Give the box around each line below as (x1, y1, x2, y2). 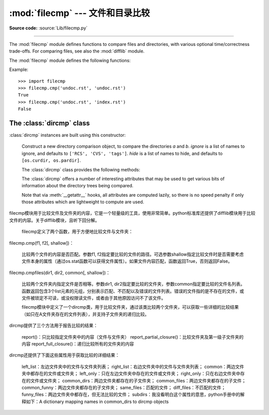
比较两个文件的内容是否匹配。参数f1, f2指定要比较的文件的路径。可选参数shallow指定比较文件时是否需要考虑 (21, 251, 244, 257)
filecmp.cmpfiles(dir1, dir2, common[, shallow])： (9, 270, 111, 276)
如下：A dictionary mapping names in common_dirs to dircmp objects (25, 399, 169, 405)
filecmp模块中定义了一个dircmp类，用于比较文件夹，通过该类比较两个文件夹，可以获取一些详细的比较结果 (21, 304, 239, 310)
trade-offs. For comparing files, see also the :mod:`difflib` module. (9, 48, 144, 54)
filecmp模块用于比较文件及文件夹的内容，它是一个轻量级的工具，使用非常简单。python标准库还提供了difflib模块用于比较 (9, 210, 256, 216)
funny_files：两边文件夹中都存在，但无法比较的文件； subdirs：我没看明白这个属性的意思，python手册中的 (21, 392, 241, 398)
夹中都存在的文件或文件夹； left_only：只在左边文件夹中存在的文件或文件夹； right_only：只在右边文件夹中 (21, 371, 241, 377)
